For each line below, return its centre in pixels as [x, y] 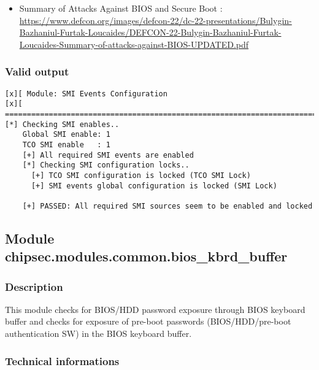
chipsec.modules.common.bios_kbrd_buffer [146, 256]
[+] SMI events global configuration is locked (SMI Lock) [154, 186]
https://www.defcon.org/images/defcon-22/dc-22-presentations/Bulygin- [156, 20]
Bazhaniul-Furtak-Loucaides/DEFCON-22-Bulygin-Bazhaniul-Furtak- [150, 32]
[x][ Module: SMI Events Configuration [86, 94]
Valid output [37, 71]
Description [34, 286]
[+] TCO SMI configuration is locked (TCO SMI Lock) [141, 175]
